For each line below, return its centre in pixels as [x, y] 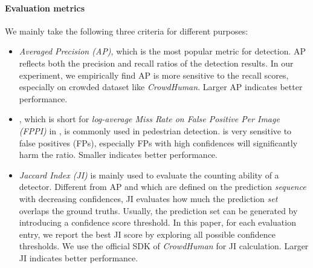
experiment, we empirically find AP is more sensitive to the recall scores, [154, 75]
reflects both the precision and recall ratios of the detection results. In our [156, 63]
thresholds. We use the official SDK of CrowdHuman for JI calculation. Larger [164, 246]
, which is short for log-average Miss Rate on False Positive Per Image [149, 119]
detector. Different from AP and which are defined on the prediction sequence [163, 187]
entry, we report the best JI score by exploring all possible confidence [147, 234]
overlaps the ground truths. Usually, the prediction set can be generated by [158, 210]
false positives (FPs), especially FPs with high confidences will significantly [158, 142]
